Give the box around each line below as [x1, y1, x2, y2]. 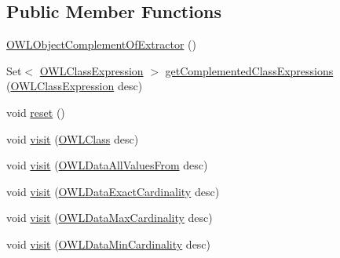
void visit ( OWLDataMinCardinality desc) [6, 235, 211, 252]
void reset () [6, 104, 65, 120]
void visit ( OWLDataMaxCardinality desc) [6, 209, 213, 226]
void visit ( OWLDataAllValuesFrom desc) [6, 157, 208, 173]
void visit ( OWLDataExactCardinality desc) [6, 183, 220, 199]
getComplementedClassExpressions [165, 62, 334, 78]
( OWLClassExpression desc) [6, 78, 143, 94]
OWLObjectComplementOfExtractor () [6, 36, 196, 53]
